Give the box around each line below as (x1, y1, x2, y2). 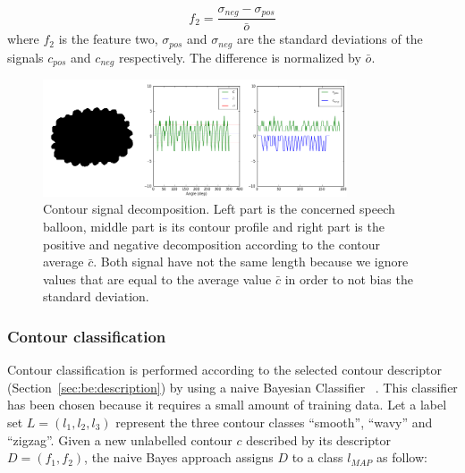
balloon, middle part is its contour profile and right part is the (43, 217, 385, 236)
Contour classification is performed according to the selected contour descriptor (7, 360, 442, 379)
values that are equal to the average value (43, 269, 272, 288)
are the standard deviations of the (236, 30, 423, 48)
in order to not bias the (284, 269, 413, 288)
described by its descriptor (246, 430, 391, 449)
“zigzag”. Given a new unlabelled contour (7, 430, 232, 449)
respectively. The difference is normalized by (118, 47, 361, 66)
